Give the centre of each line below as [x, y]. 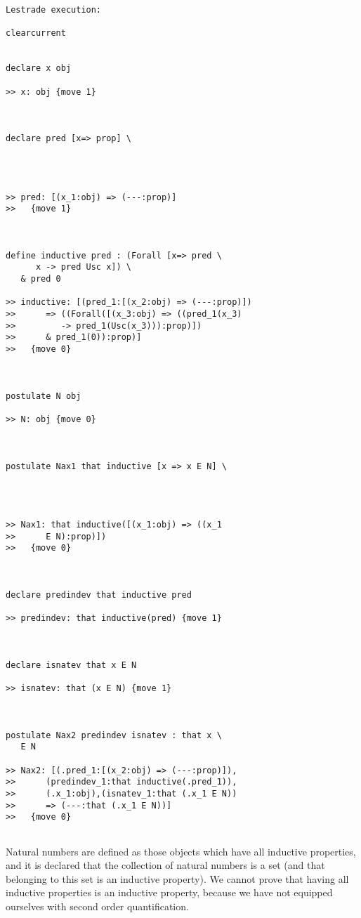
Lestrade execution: [54, 10]
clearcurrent [36, 33]
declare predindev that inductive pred [99, 595]
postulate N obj [44, 396]
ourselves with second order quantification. [97, 906]
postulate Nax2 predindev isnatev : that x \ [114, 735]
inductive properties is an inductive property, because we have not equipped [169, 892]
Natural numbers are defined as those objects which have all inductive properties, [181, 851]
